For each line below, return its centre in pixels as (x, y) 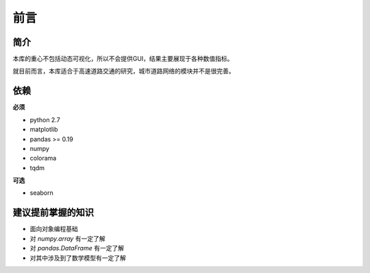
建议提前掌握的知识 (53, 213)
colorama (43, 158)
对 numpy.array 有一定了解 (67, 238)
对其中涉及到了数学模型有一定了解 (78, 258)
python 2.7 (45, 119)
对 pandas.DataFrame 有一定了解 (77, 248)
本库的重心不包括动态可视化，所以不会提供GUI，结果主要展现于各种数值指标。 (123, 59)
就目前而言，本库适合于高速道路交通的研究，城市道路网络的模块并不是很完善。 (124, 71)
